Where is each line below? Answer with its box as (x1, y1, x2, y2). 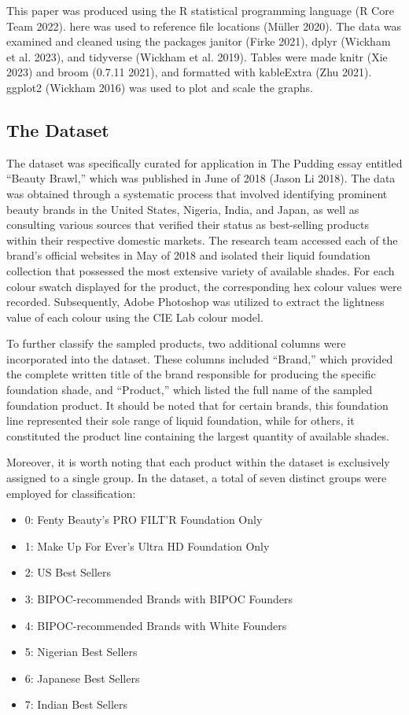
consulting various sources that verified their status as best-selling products (6, 216, 370, 233)
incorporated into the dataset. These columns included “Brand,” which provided (6, 350, 393, 367)
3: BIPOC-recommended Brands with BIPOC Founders (24, 591, 293, 607)
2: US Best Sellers (24, 564, 112, 580)
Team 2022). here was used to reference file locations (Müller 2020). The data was (6, 17, 402, 34)
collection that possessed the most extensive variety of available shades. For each (6, 262, 395, 278)
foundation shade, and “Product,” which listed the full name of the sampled (6, 381, 373, 398)
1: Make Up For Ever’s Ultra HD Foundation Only (24, 537, 270, 554)
